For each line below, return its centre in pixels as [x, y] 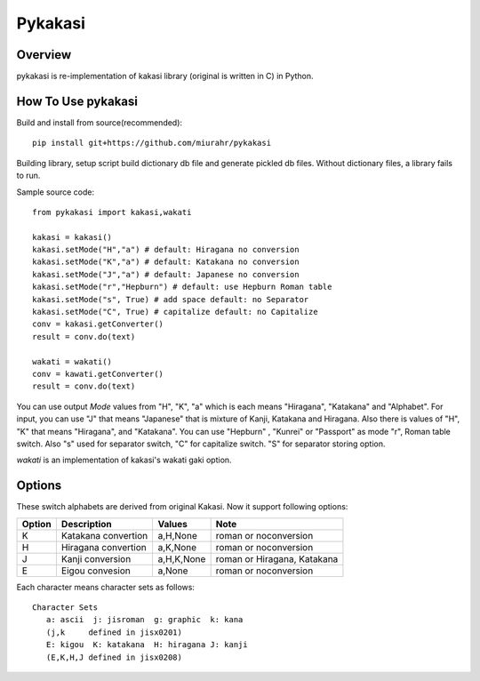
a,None [173, 571]
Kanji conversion [96, 558]
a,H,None [177, 535]
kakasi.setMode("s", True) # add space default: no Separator [171, 299]
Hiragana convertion [104, 547]
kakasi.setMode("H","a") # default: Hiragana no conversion [166, 250]
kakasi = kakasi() [72, 237]
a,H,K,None [182, 558]
